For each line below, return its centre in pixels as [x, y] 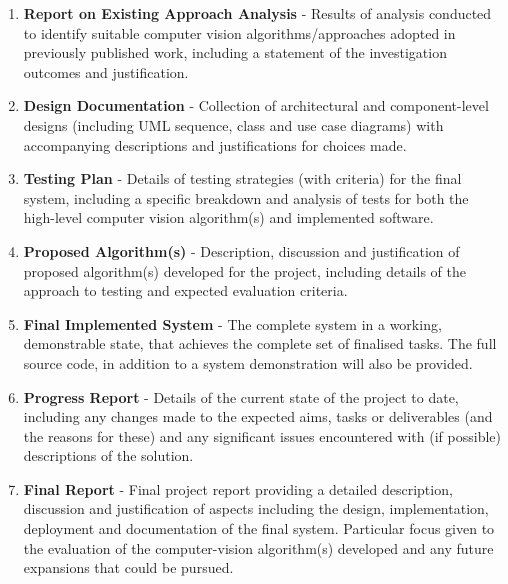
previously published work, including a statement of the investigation [235, 52]
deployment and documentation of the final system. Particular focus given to [259, 528]
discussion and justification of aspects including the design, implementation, [256, 508]
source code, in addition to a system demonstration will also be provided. [248, 362]
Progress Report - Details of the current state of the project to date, [241, 396]
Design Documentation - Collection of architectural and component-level [256, 105]
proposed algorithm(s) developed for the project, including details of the [245, 270]
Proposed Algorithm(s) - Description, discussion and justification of [241, 250]
